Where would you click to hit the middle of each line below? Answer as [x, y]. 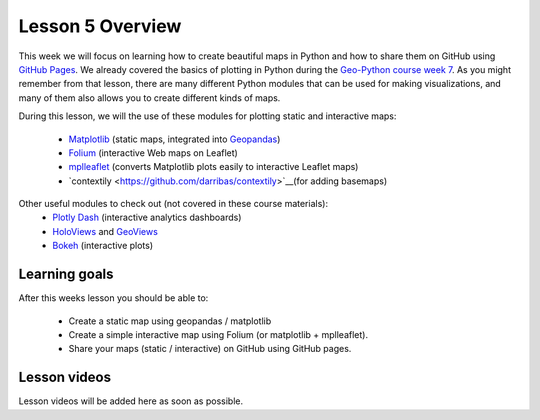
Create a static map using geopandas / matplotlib [170, 321]
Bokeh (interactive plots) [103, 246]
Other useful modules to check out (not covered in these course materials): [173, 204]
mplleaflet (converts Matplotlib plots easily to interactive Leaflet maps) [213, 167]
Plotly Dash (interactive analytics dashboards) [147, 217]
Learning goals [66, 274]
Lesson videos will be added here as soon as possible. [131, 401]
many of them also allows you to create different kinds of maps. [149, 97]
